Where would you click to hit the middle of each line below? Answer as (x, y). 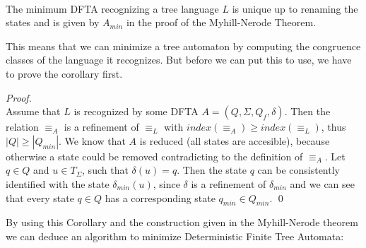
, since (166, 183)
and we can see (323, 183)
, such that (105, 170)
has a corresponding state (160, 197)
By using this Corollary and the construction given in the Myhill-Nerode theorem (182, 222)
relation (22, 127)
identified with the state (58, 183)
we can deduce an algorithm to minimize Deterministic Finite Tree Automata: (175, 236)
